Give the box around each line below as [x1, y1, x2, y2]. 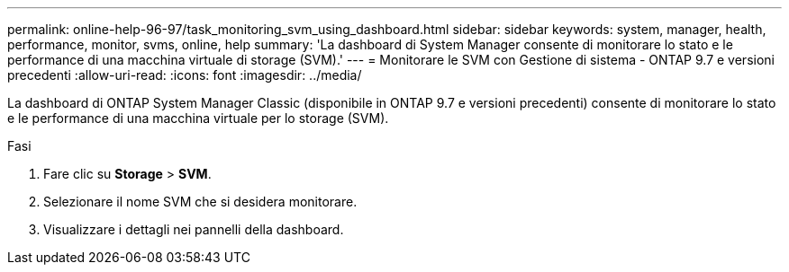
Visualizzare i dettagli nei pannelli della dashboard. [43, 222, 344, 237]
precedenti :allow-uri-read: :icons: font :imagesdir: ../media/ [7, 67, 362, 83]
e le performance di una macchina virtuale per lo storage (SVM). [7, 110, 389, 126]
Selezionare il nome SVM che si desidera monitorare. [43, 194, 358, 209]
